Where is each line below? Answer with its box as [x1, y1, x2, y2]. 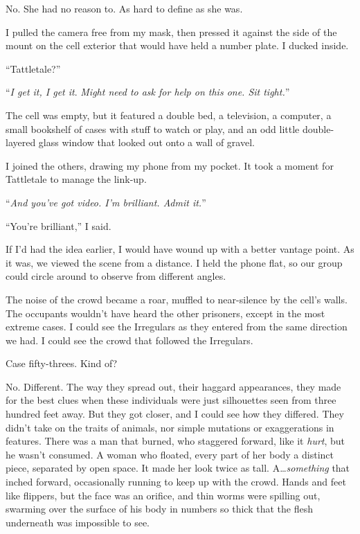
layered [6, 135, 36, 150]
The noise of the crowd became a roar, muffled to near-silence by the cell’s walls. [6, 292, 348, 306]
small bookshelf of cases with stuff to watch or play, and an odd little [6, 121, 300, 136]
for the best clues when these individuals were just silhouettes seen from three [6, 393, 336, 407]
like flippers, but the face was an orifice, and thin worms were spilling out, [6, 488, 321, 502]
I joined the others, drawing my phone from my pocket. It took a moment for [6, 158, 334, 172]
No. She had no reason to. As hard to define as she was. [6, 1, 243, 15]
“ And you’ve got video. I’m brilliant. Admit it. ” [6, 195, 206, 209]
